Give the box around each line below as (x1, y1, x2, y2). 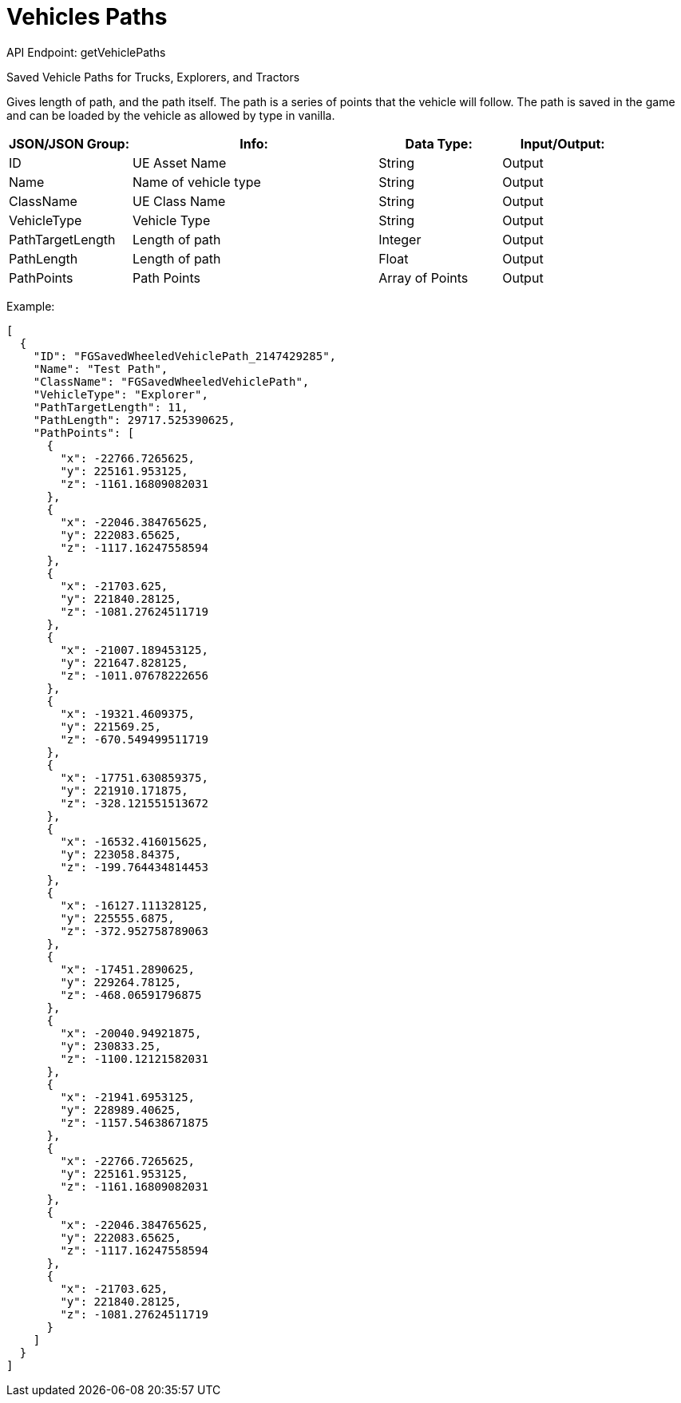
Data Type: (405, 135, 473, 152)
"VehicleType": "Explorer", (33, 387, 208, 401)
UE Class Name (133, 192, 226, 209)
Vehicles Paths (6, 3, 168, 30)
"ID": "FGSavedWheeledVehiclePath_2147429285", (33, 349, 337, 363)
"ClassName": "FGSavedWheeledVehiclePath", (33, 375, 310, 388)
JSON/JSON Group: (9, 135, 130, 152)
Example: (6, 299, 55, 313)
